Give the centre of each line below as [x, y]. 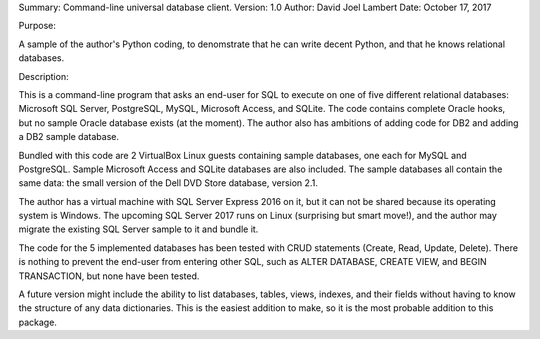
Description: [43, 76]
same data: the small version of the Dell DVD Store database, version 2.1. [168, 183]
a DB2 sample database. [69, 137]
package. [37, 322]
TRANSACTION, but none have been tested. [109, 276]
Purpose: [37, 26]
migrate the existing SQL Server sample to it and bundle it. [138, 229]
